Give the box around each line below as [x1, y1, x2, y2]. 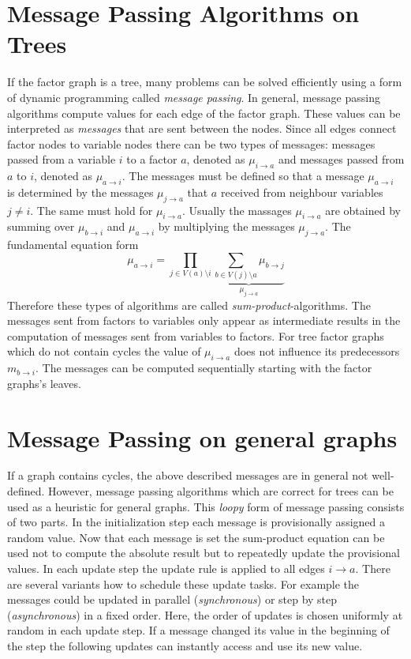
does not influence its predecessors [234, 343, 400, 360]
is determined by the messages [7, 183, 154, 200]
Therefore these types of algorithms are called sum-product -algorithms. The [7, 296, 371, 313]
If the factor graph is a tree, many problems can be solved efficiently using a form [7, 73, 402, 90]
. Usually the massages [182, 201, 292, 218]
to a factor [126, 151, 177, 168]
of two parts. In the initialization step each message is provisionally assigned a [7, 514, 385, 530]
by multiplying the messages [158, 218, 295, 235]
